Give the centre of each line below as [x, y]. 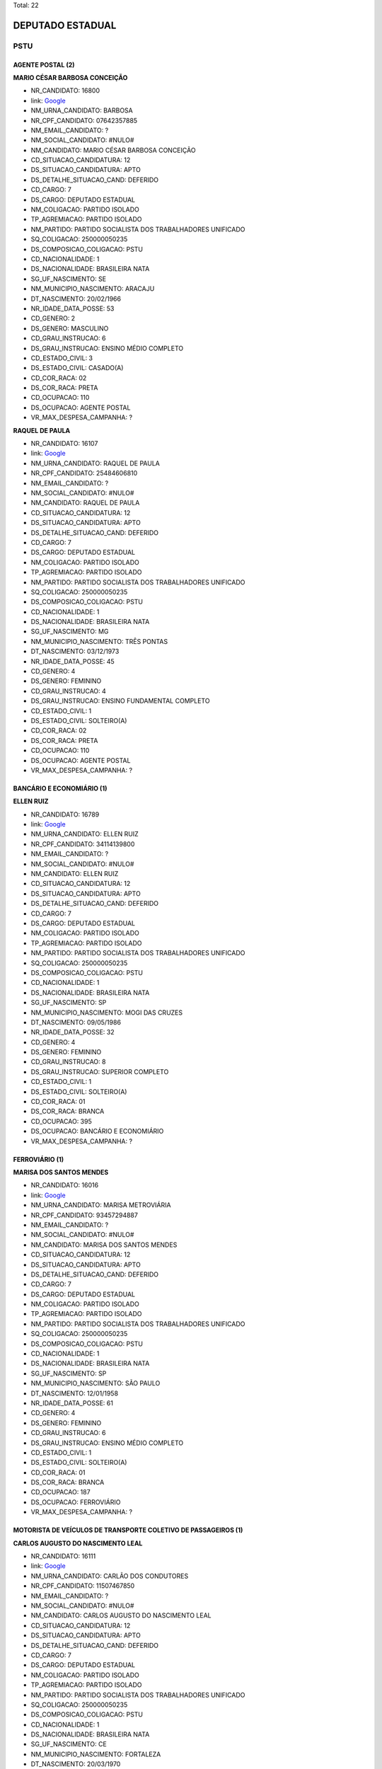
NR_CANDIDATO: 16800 [65, 91]
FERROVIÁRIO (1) [38, 1159]
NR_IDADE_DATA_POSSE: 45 [73, 661]
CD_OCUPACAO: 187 [61, 1492]
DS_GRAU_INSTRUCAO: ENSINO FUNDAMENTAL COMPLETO [120, 701]
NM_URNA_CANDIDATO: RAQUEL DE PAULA [95, 463]
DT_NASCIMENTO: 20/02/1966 [76, 299]
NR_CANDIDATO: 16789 [65, 814]
